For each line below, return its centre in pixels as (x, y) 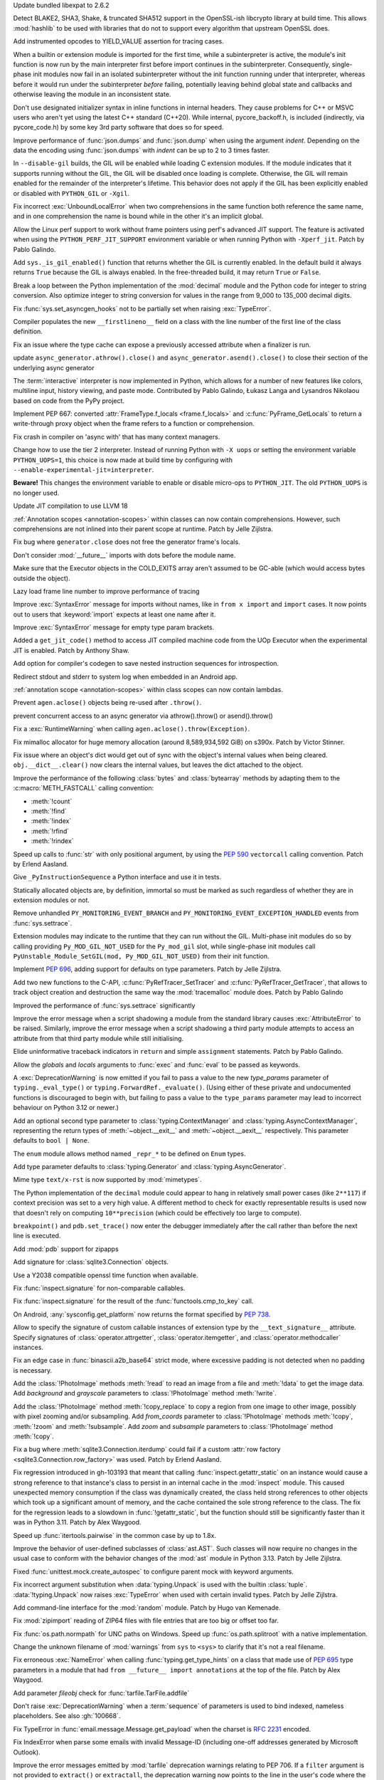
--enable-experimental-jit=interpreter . (84, 470)
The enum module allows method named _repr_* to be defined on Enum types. (129, 1153)
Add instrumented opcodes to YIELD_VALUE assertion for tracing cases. (118, 41)
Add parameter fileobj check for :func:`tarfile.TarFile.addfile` (101, 1693)
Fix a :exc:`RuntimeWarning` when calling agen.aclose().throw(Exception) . (132, 729)
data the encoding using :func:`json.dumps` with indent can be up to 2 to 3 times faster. (142, 150)
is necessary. (33, 1370)
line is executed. (37, 1236)
